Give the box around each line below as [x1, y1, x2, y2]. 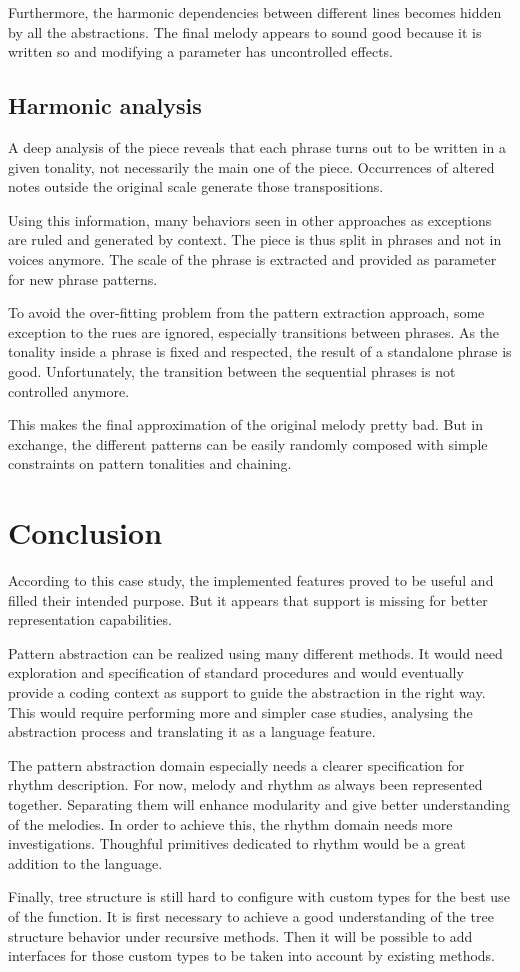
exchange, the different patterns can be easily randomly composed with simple [8, 433, 488, 454]
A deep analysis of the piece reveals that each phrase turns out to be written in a [8, 136, 506, 157]
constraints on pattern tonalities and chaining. [8, 453, 292, 474]
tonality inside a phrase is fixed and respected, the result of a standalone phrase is [8, 341, 512, 362]
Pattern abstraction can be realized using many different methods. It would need [8, 642, 503, 663]
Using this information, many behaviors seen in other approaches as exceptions [8, 209, 492, 230]
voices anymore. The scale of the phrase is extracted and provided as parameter [8, 248, 497, 269]
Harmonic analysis [8, 90, 202, 121]
